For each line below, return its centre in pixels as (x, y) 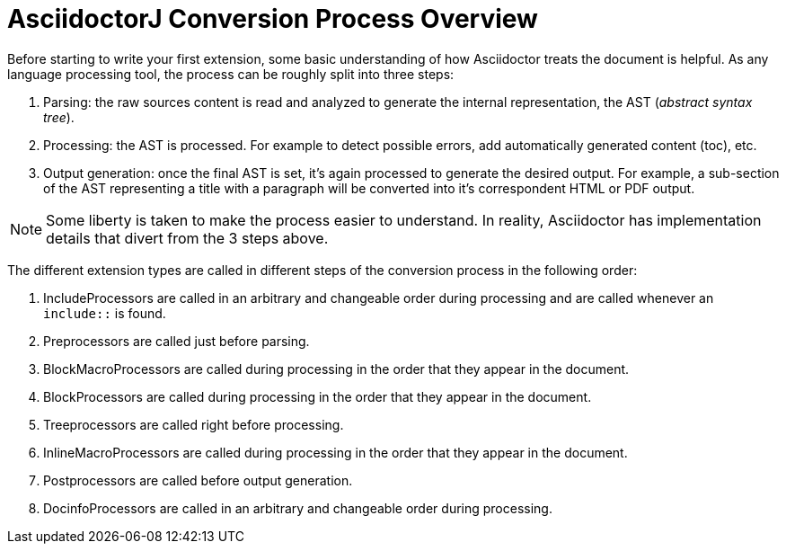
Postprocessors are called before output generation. (198, 480)
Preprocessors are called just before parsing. (177, 341)
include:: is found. (105, 313)
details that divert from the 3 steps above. (187, 238)
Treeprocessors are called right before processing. (194, 424)
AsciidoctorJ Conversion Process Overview (273, 19)
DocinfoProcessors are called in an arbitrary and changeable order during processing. (298, 508)
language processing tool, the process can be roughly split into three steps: (231, 74)
